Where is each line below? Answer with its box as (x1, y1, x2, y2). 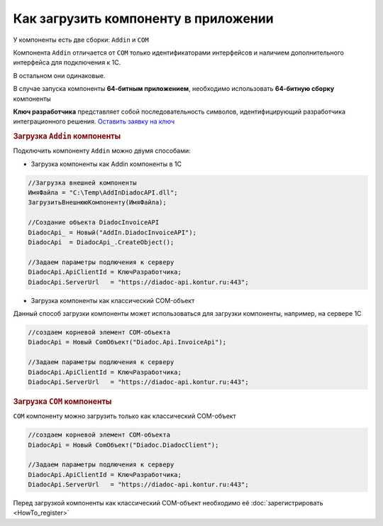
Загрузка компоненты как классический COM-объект (30, 296, 195, 305)
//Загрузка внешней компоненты (28, 178, 138, 187)
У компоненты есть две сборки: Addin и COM (13, 35, 149, 44)
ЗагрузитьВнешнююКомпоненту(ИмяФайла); (28, 199, 167, 207)
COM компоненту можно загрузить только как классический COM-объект (13, 412, 237, 420)
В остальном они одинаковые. (13, 71, 106, 80)
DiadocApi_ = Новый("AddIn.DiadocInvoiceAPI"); (28, 228, 196, 236)
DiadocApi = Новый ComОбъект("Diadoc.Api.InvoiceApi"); (28, 338, 227, 346)
